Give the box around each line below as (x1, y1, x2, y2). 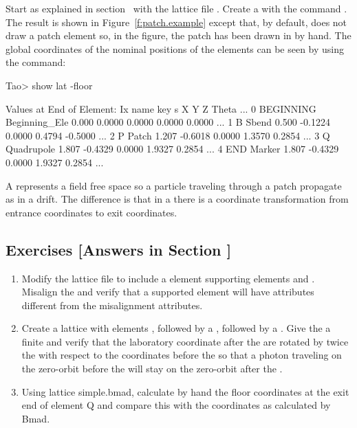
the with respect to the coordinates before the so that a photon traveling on (21, 348, 342, 362)
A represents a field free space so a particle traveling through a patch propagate (6, 178, 342, 192)
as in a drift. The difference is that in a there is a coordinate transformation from (6, 192, 349, 206)
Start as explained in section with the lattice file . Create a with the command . (6, 1, 347, 15)
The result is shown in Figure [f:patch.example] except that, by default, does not (6, 14, 347, 29)
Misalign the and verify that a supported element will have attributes (21, 284, 314, 299)
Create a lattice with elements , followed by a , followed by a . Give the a (21, 321, 331, 335)
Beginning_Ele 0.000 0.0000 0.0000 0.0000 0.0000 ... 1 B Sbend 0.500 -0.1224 (6, 115, 330, 129)
